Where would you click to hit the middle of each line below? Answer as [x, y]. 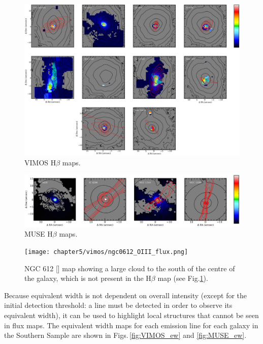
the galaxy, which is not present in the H [88, 278]
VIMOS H [40, 162]
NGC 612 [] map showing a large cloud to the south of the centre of [130, 268]
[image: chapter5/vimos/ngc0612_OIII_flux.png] [106, 252]
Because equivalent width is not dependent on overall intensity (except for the [126, 295]
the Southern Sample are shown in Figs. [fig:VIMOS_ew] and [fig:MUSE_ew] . [125, 335]
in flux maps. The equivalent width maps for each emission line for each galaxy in [131, 325]
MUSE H [39, 234]
